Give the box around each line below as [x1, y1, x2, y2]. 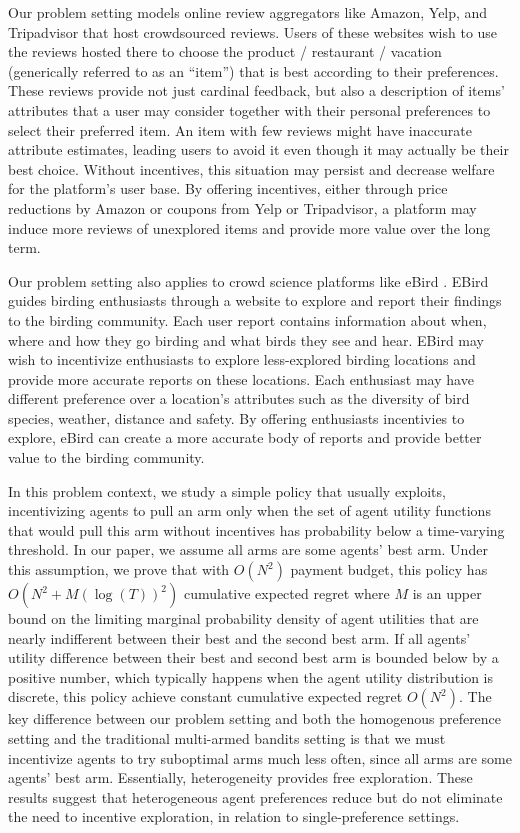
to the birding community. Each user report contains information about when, [8, 309, 487, 330]
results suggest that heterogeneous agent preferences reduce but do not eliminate [8, 786, 503, 807]
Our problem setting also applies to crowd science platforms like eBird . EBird [8, 270, 489, 291]
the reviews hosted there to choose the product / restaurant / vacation [8, 41, 442, 62]
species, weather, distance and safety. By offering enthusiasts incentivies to [8, 407, 465, 428]
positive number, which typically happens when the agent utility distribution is [8, 666, 494, 687]
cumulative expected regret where [183, 583, 390, 604]
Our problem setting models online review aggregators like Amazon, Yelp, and [8, 2, 488, 22]
